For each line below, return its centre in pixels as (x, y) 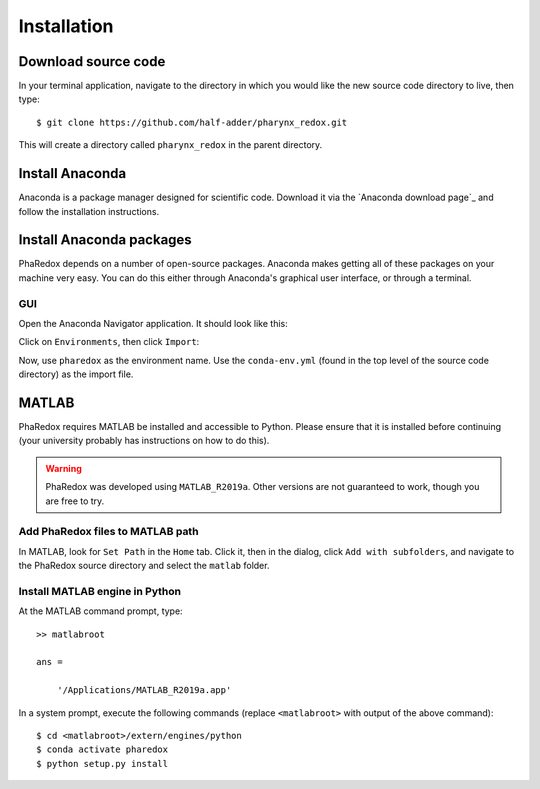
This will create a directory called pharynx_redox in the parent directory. (170, 145)
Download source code (92, 61)
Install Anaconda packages (105, 240)
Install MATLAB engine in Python (100, 591)
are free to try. (75, 501)
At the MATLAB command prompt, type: (101, 611)
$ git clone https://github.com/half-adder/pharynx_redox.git (192, 122)
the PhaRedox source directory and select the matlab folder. (144, 566)
